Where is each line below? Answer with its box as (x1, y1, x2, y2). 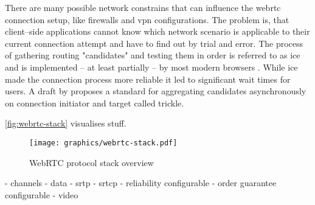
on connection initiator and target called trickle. (5, 96, 184, 109)
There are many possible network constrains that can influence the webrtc (5, 1, 281, 13)
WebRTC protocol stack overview (29, 156, 154, 169)
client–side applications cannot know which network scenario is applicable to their (5, 25, 310, 38)
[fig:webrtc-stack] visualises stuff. (5, 117, 126, 130)
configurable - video (5, 188, 78, 201)
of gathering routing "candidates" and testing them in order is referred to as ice (5, 49, 300, 61)
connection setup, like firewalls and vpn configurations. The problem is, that (5, 13, 289, 26)
